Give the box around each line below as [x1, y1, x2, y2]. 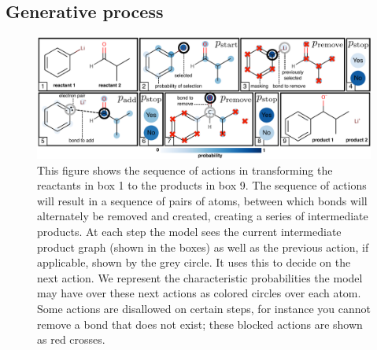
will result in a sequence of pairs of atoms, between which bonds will [37, 192, 368, 208]
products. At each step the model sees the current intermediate [37, 223, 342, 240]
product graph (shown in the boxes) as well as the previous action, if [37, 238, 369, 255]
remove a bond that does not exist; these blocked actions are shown [37, 315, 363, 332]
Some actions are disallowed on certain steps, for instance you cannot [37, 300, 371, 316]
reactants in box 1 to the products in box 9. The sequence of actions [37, 177, 367, 193]
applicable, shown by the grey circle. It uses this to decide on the [37, 254, 351, 271]
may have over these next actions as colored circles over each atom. [37, 285, 361, 301]
